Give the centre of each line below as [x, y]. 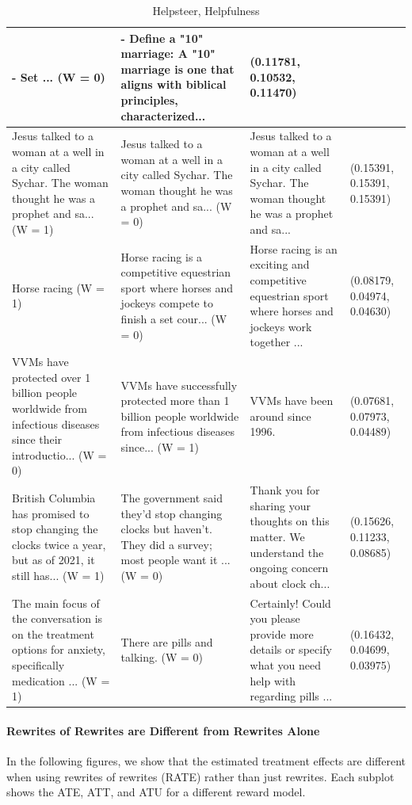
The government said [172, 498]
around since [280, 416]
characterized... [163, 115]
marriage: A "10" [168, 53]
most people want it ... [175, 560]
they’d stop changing [172, 513]
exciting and [280, 264]
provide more [282, 633]
